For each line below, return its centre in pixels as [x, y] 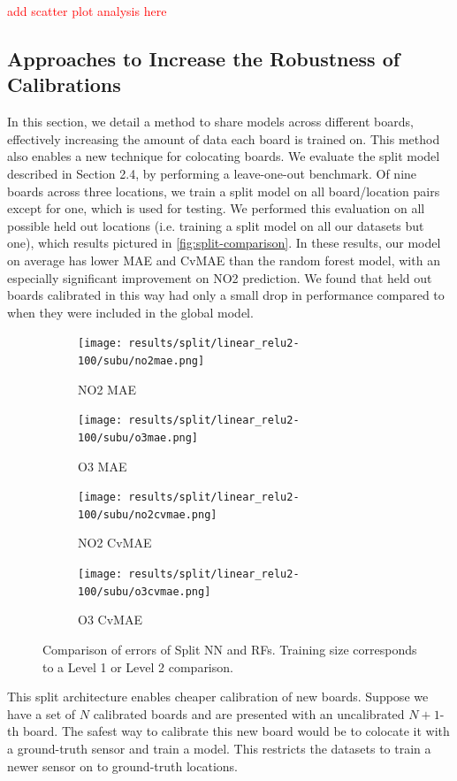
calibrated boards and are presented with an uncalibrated [249, 713]
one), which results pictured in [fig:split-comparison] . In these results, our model [224, 243]
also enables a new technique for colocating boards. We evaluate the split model [224, 156]
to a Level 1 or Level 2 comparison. [138, 666]
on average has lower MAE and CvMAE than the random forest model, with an [224, 260]
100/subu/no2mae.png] [141, 360]
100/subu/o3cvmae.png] [145, 591]
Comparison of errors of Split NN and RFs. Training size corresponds [230, 649]
